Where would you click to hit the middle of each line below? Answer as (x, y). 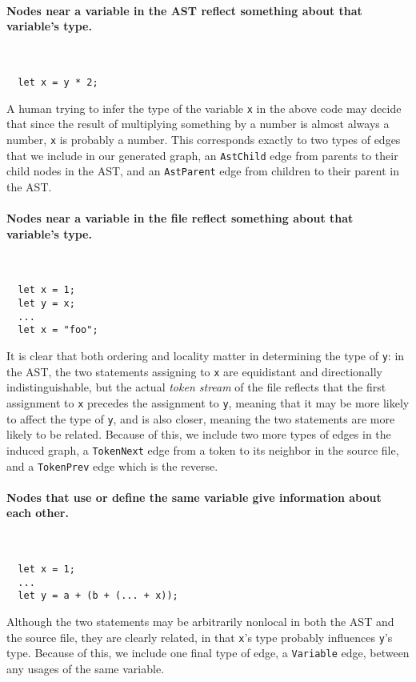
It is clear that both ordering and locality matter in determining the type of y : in (206, 356)
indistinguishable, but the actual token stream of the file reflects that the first (196, 387)
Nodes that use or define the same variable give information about (194, 497)
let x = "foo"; (58, 330)
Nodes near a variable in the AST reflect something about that (184, 10)
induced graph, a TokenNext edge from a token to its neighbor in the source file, (203, 449)
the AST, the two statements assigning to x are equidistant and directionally (195, 371)
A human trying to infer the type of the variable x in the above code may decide (204, 108)
